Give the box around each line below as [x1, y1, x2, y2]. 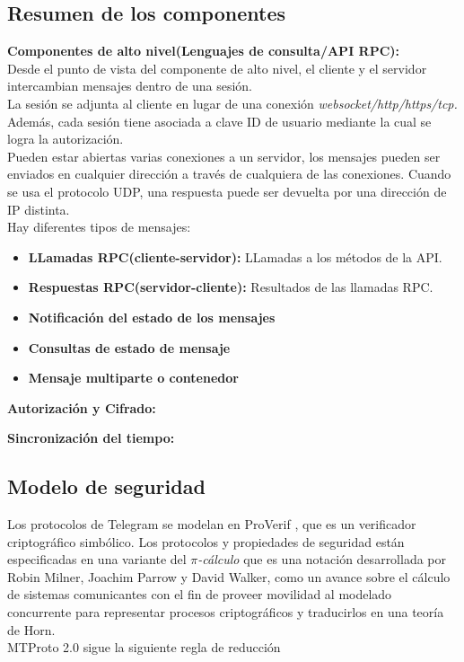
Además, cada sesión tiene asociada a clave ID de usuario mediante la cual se [7, 111, 432, 130]
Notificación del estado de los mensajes [28, 307, 276, 326]
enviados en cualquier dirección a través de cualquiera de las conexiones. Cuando [7, 164, 451, 183]
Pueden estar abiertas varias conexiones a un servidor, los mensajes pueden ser [7, 146, 441, 165]
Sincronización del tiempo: [7, 428, 175, 447]
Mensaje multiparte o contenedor [28, 368, 239, 387]
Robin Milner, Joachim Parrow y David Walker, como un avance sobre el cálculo [7, 567, 451, 586]
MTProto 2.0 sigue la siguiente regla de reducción [7, 638, 281, 657]
